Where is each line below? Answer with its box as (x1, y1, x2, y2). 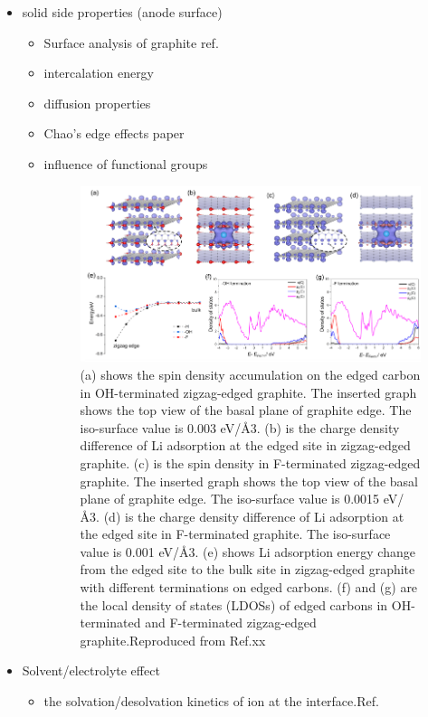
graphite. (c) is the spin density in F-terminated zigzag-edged (80, 453, 421, 472)
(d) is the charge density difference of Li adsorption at (103, 506, 404, 525)
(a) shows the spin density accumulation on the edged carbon (80, 364, 421, 383)
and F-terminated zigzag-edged (145, 613, 317, 632)
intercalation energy (43, 63, 155, 82)
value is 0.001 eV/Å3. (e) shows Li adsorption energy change (80, 542, 415, 561)
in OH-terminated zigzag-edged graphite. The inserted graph (80, 382, 417, 401)
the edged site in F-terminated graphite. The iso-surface (80, 524, 391, 543)
